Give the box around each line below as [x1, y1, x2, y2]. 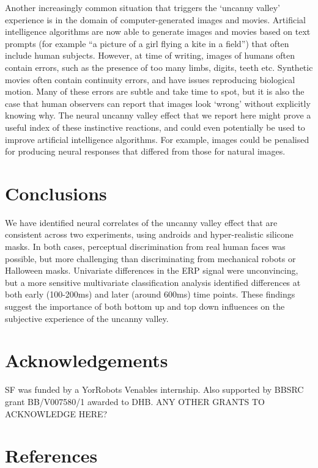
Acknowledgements [5, 348, 168, 373]
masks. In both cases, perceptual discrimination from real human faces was [5, 240, 286, 253]
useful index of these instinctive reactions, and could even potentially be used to [5, 120, 305, 133]
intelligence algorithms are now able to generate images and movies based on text [5, 25, 311, 38]
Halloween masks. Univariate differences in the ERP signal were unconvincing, [5, 264, 298, 277]
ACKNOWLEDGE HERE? [5, 407, 108, 420]
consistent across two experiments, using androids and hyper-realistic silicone [5, 228, 294, 241]
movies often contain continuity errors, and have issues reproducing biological [5, 73, 295, 86]
